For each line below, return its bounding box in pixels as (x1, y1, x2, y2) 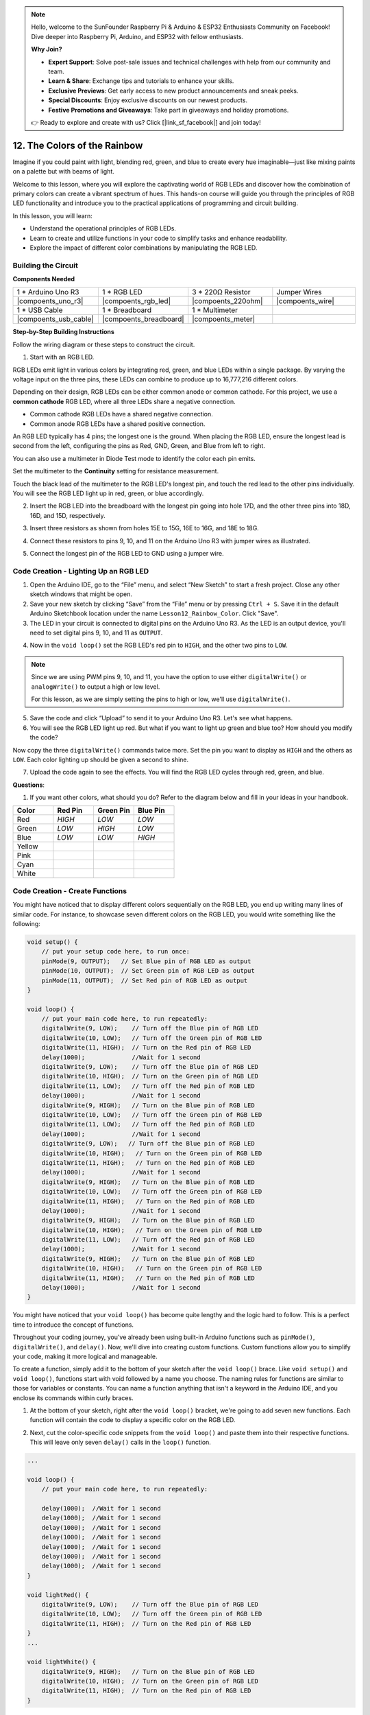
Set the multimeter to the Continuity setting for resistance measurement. (12, 467, 219, 475)
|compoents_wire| (276, 296, 335, 306)
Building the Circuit (12, 261, 78, 270)
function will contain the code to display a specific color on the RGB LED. (29, 1416, 236, 1424)
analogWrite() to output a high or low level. (31, 683, 160, 691)
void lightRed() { (27, 1591, 89, 1598)
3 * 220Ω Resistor (192, 287, 251, 297)
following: (12, 919, 40, 927)
